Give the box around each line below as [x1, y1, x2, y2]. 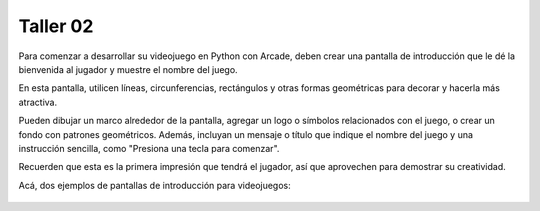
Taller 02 [18, 15, 94, 37]
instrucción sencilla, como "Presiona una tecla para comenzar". [18, 142, 280, 154]
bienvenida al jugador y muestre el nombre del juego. [18, 63, 239, 75]
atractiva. [18, 96, 58, 108]
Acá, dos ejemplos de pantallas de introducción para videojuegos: [18, 179, 292, 191]
